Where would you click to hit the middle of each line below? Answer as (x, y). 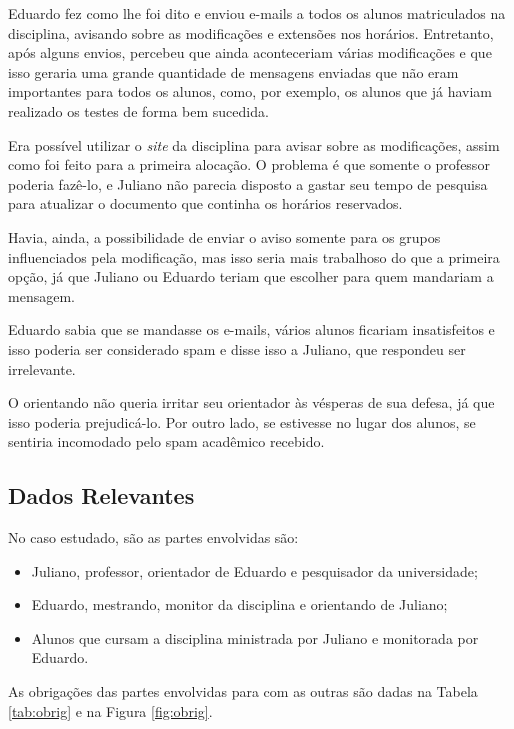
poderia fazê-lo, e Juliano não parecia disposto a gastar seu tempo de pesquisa (248, 183)
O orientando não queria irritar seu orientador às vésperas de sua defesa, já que (251, 402)
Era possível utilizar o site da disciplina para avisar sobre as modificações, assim (254, 144)
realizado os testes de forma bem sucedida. (138, 110)
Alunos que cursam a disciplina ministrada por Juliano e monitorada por (255, 637)
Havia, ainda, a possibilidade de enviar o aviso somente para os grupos (224, 236)
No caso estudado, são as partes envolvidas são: (153, 537)
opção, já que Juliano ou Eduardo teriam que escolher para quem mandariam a (251, 276)
